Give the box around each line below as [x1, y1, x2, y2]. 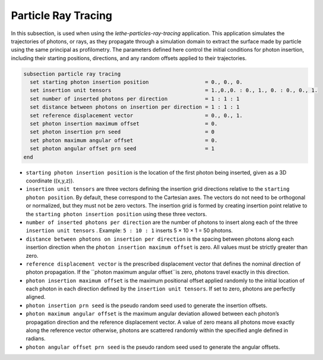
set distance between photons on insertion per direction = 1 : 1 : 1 [30, 104, 240, 110]
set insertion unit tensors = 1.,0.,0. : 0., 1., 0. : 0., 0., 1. [30, 87, 318, 94]
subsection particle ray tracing [23, 70, 121, 77]
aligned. [26, 293, 46, 301]
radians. [26, 335, 46, 342]
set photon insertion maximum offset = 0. [30, 121, 218, 127]
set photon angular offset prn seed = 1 [30, 146, 215, 152]
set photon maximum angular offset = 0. [30, 137, 218, 144]
